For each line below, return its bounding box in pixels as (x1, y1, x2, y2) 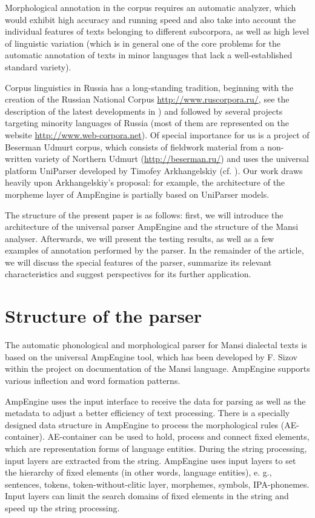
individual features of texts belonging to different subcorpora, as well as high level (5, 25, 310, 38)
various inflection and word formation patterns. (5, 374, 181, 386)
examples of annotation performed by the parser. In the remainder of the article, (5, 244, 304, 257)
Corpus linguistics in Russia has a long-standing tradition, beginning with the (5, 81, 294, 93)
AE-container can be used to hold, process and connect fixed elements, (47, 430, 310, 443)
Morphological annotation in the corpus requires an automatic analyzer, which (5, 1, 296, 13)
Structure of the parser (5, 303, 202, 328)
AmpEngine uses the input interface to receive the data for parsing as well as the (5, 394, 306, 407)
